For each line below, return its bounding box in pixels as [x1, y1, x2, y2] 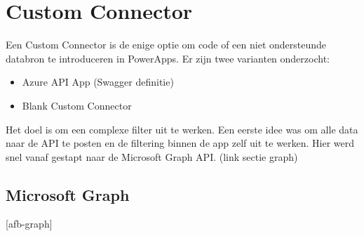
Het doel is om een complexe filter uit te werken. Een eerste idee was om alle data [6, 122, 358, 136]
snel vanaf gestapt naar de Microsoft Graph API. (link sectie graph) [6, 149, 298, 164]
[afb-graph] [6, 216, 53, 231]
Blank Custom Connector [22, 98, 132, 112]
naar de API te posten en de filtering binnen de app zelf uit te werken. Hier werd [6, 136, 355, 150]
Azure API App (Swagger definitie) [22, 74, 174, 89]
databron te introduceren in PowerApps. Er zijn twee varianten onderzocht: [6, 51, 330, 65]
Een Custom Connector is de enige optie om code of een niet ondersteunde [6, 37, 327, 52]
